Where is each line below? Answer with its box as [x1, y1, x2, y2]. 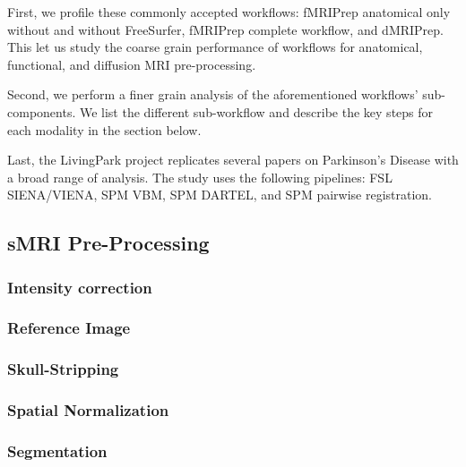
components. [7, 102, 76, 121]
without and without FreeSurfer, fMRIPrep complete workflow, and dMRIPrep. [7, 20, 444, 38]
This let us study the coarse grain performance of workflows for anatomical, [7, 38, 423, 56]
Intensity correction [7, 276, 152, 298]
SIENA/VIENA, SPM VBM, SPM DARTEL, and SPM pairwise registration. [7, 185, 433, 204]
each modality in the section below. [7, 120, 202, 139]
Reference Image [7, 317, 131, 339]
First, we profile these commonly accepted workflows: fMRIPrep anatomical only [7, 3, 451, 21]
